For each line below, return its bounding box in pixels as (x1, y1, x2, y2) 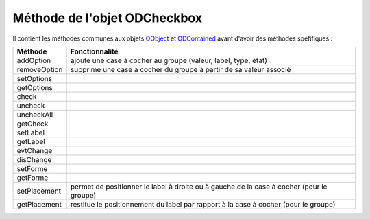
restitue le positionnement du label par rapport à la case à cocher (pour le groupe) (70, 199, 336, 209)
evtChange (16, 146, 53, 155)
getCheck (16, 119, 49, 128)
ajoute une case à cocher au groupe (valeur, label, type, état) (70, 56, 267, 65)
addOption (16, 56, 51, 65)
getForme (16, 172, 49, 182)
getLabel (16, 137, 46, 146)
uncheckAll (16, 110, 53, 119)
